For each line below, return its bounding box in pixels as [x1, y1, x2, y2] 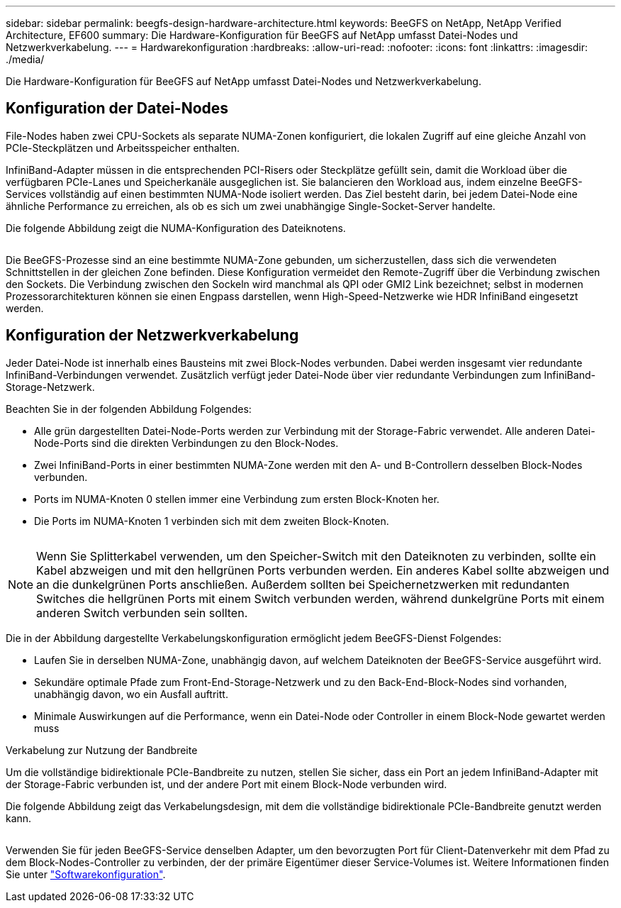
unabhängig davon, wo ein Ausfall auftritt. [34, 687, 228, 700]
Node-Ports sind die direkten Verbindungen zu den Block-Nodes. [34, 436, 339, 449]
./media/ [6, 53, 45, 65]
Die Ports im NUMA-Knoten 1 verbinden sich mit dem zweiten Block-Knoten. [34, 514, 389, 527]
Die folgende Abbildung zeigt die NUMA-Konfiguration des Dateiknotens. [6, 221, 346, 234]
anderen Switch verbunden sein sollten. [36, 605, 248, 620]
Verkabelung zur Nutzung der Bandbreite [6, 743, 198, 756]
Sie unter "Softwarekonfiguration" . [6, 868, 166, 880]
